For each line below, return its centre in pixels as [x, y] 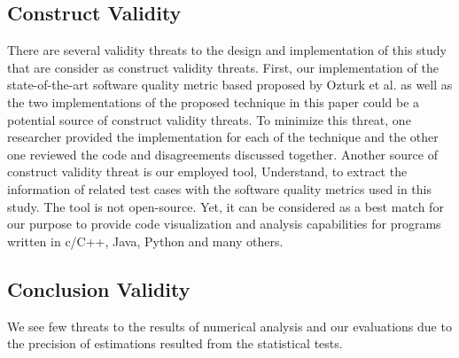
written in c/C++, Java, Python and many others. [145, 241]
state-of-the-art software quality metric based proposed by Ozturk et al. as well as [230, 85]
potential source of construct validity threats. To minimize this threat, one [209, 119]
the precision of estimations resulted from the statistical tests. [175, 343]
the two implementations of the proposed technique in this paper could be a [214, 101]
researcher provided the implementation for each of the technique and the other [223, 137]
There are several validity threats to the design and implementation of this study [227, 50]
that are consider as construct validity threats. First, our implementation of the [223, 67]
